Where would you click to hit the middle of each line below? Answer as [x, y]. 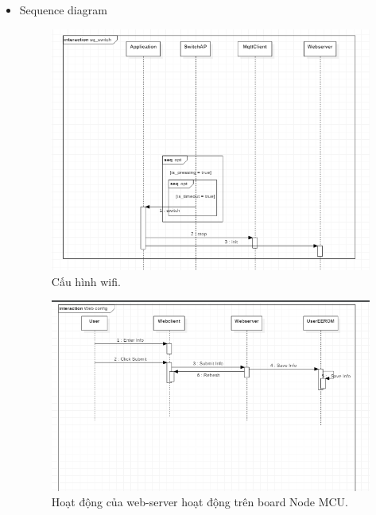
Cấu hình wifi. [86, 281]
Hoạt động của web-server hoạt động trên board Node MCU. [200, 502]
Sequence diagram [63, 10]
